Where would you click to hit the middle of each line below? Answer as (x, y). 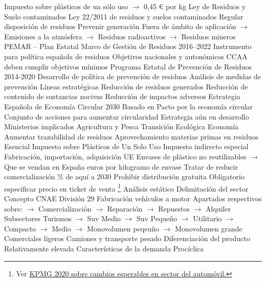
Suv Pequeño (157, 218)
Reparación (125, 208)
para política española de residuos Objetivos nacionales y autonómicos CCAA (126, 56)
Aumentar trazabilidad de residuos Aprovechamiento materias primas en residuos (131, 136)
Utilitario (207, 218)
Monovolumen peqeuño (123, 228)
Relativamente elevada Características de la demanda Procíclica (104, 248)
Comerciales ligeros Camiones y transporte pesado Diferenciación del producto (127, 238)
